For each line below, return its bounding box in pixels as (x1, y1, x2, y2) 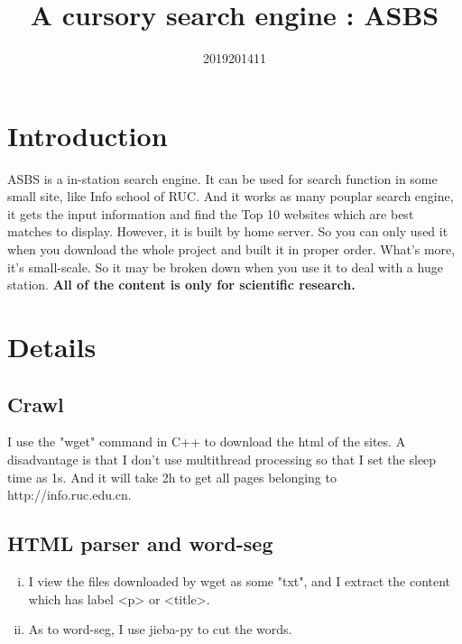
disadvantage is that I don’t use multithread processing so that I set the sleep (7, 449, 437, 468)
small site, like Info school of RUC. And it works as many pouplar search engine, (7, 187, 454, 206)
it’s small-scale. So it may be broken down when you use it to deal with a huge (7, 257, 443, 276)
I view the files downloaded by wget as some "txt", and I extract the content (28, 571, 451, 590)
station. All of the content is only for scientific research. (7, 275, 356, 294)
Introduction (7, 116, 168, 153)
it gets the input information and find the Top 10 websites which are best (7, 204, 414, 223)
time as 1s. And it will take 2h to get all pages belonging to (7, 467, 337, 486)
